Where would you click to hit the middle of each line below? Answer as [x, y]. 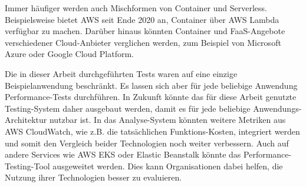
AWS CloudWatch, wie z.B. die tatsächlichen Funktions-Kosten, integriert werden [152, 131]
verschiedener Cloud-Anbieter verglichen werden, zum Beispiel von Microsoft [143, 42]
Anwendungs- [277, 108]
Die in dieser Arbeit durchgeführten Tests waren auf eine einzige [121, 73]
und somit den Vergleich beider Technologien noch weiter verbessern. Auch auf [147, 143]
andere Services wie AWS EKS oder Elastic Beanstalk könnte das [123, 154]
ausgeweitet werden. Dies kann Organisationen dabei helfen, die [168, 166]
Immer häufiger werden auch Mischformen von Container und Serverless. [136, 8]
